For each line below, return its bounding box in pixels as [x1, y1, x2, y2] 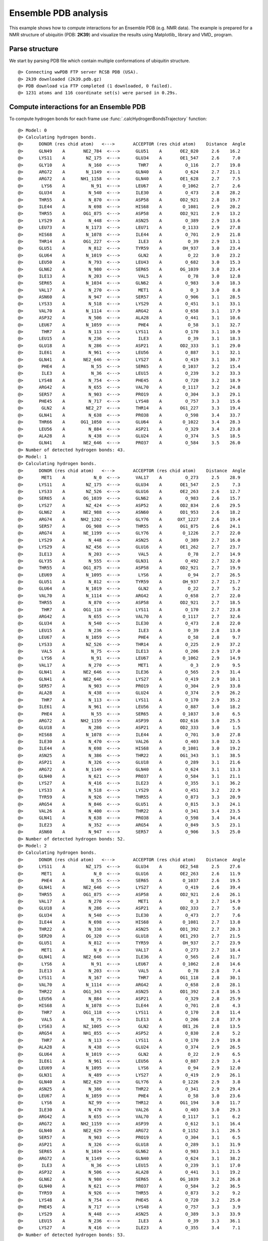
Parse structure [9, 45, 59, 53]
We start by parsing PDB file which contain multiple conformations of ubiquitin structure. [9, 58, 191, 64]
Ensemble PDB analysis [9, 7, 109, 18]
